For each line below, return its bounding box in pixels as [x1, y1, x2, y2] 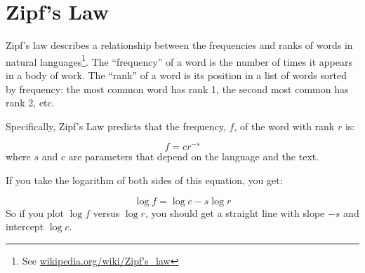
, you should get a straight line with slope [145, 205, 325, 220]
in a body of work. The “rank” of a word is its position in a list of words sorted [6, 67, 347, 82]
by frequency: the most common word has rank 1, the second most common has [6, 81, 349, 96]
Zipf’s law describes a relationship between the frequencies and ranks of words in [6, 38, 353, 52]
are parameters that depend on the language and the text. [68, 149, 319, 164]
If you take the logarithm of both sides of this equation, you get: [6, 173, 283, 188]
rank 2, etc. [6, 95, 55, 110]
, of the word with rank [234, 118, 335, 133]
